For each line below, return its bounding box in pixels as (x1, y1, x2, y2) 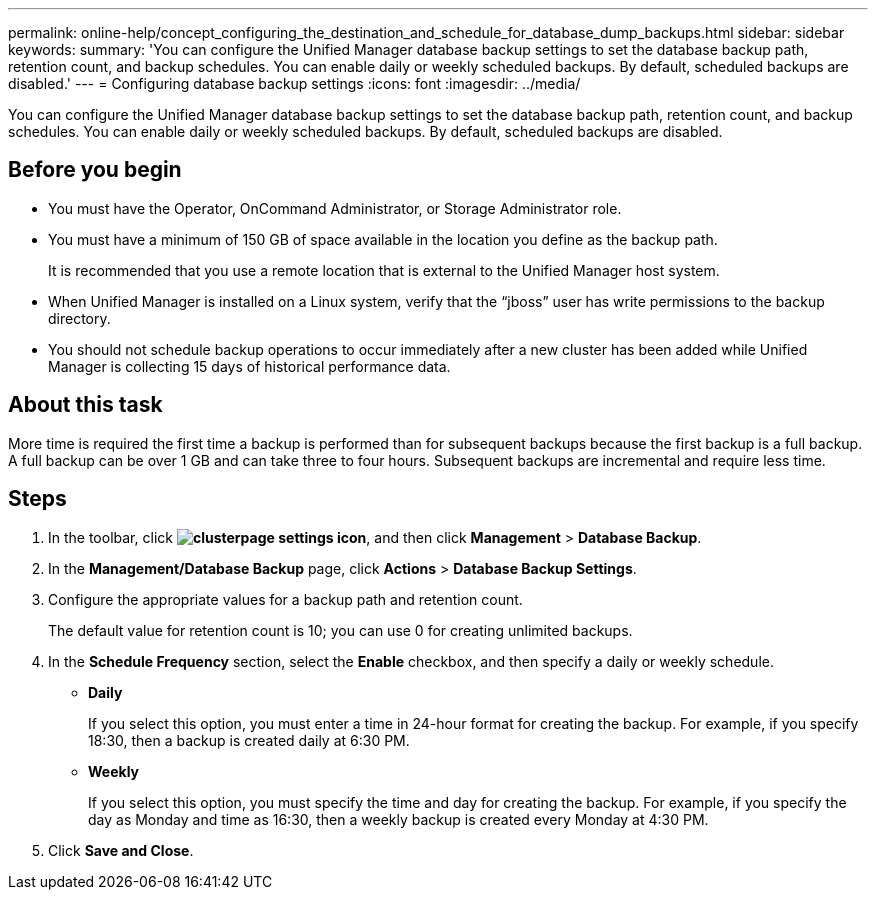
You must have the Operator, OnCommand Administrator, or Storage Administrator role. (48, 199, 622, 217)
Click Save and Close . (48, 841, 194, 859)
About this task (8, 392, 163, 418)
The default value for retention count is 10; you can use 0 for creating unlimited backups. (48, 621, 633, 639)
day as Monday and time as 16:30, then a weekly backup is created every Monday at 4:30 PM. (88, 810, 709, 828)
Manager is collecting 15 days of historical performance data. (48, 357, 451, 375)
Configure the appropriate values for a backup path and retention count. (48, 590, 523, 608)
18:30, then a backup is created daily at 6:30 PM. (88, 731, 410, 749)
